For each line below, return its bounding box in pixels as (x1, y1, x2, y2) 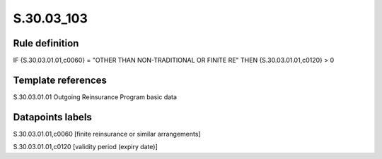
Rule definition (13, 37, 79, 49)
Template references (13, 74, 108, 86)
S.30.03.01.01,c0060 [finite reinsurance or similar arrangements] (13, 129, 201, 138)
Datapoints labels (13, 111, 92, 123)
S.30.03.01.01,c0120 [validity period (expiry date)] (13, 143, 158, 151)
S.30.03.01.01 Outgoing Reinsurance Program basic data (13, 92, 177, 101)
